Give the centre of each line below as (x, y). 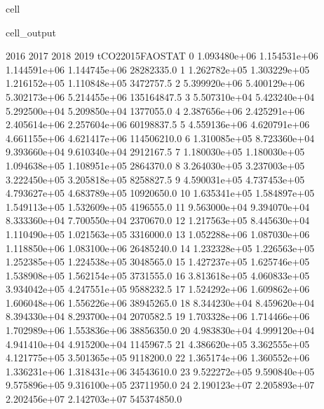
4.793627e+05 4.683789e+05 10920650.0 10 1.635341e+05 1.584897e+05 (160, 193)
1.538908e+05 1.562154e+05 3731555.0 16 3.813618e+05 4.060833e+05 (158, 275)
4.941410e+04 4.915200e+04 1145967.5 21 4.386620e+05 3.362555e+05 (158, 344)
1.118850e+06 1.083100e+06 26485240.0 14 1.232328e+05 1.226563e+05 (160, 248)
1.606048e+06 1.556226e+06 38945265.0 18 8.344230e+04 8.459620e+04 (160, 302)
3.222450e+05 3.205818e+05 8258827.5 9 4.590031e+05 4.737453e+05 (155, 179)
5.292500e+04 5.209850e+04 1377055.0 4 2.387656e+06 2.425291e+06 (155, 110)
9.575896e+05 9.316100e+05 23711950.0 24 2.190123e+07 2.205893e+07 (160, 385)
